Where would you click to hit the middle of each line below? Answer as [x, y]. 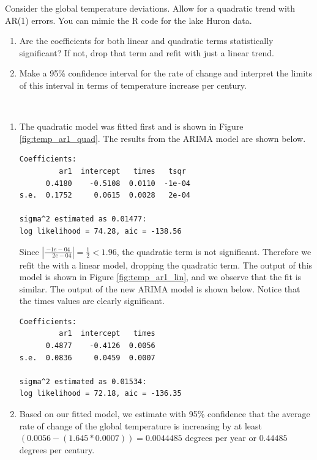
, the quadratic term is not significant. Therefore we [214, 251]
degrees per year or [221, 438]
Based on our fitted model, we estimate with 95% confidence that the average [165, 414]
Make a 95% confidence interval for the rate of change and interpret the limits [166, 73]
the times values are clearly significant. [92, 301]
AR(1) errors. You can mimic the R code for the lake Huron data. [129, 20]
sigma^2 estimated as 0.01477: [83, 219]
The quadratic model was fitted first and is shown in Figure [131, 126]
